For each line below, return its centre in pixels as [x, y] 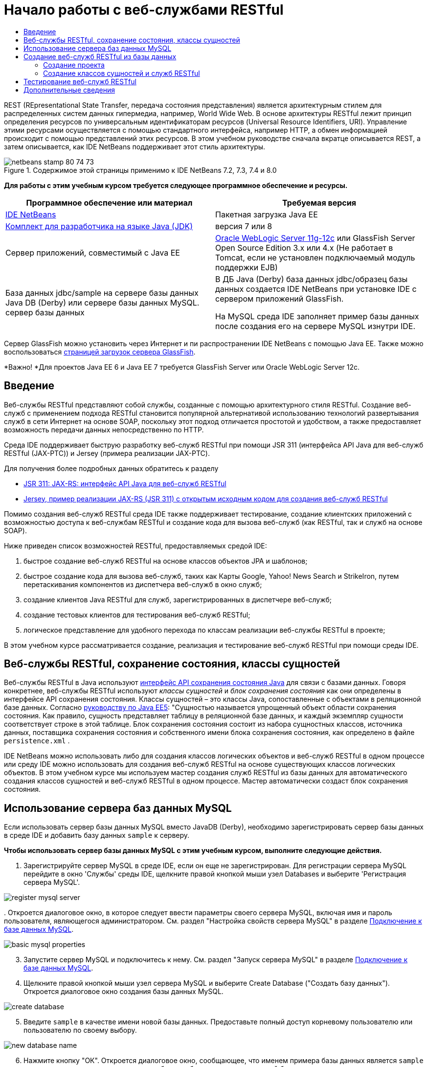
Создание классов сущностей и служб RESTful [122, 73]
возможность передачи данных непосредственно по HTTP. [104, 429]
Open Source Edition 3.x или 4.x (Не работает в [304, 248]
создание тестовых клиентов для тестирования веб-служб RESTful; [137, 615]
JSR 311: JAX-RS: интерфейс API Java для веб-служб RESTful [125, 483]
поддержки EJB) [247, 267]
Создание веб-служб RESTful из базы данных [100, 56]
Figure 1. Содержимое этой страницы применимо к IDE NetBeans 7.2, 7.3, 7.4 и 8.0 [140, 170]
